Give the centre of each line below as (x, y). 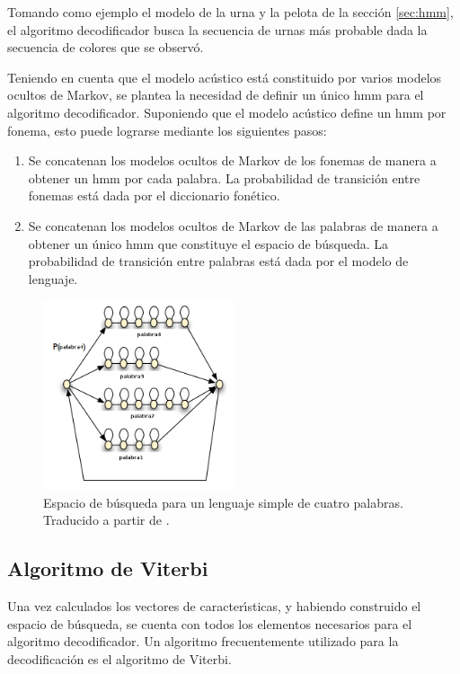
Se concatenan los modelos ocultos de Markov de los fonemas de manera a (232, 160)
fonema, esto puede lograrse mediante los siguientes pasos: (167, 130)
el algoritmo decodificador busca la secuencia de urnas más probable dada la (217, 29)
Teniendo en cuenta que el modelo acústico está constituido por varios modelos (225, 77)
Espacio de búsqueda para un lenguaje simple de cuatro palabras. (223, 502)
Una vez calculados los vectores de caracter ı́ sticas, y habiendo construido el (214, 606)
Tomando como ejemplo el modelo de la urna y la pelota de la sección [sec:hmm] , (230, 12)
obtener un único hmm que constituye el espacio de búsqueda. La (208, 243)
